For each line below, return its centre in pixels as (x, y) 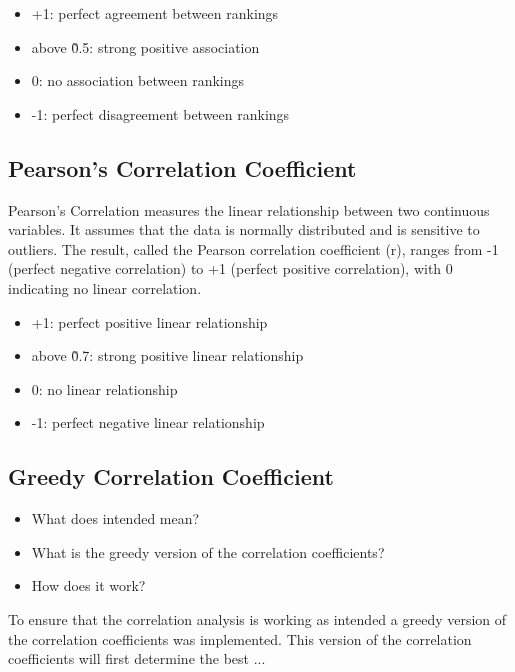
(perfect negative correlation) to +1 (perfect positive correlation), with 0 (230, 268)
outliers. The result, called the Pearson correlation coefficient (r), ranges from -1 (253, 248)
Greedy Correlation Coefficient (171, 476)
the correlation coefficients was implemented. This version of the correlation (240, 638)
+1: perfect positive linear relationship (149, 321)
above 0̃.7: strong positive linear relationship (167, 355)
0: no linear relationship (104, 388)
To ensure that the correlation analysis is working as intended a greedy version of (257, 618)
